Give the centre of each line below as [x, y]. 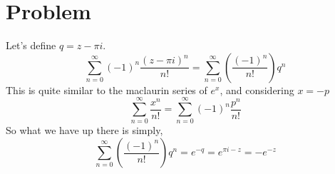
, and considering [257, 89]
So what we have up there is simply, [84, 130]
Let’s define [31, 45]
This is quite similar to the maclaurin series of [107, 89]
